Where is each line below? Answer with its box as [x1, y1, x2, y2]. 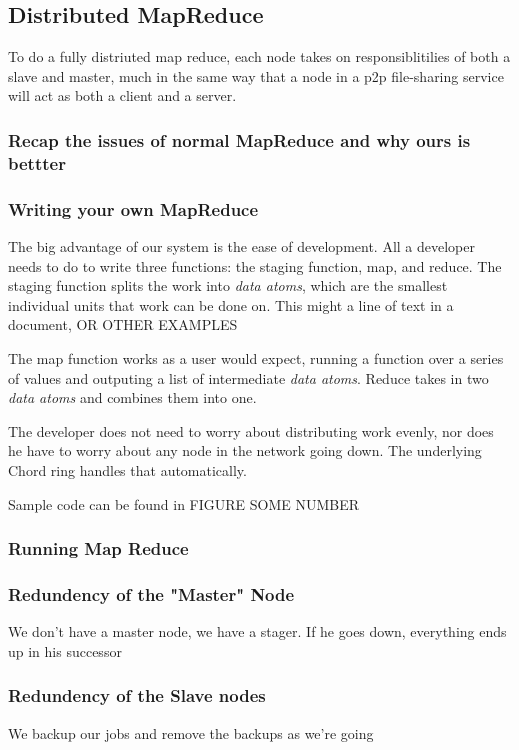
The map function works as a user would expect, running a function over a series [8, 347, 504, 368]
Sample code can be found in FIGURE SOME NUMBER [8, 493, 360, 514]
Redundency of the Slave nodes [8, 683, 266, 708]
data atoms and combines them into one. [8, 387, 257, 408]
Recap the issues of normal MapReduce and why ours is [8, 127, 471, 152]
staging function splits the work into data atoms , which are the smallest [8, 275, 448, 296]
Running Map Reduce [8, 536, 189, 561]
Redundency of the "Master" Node [8, 581, 295, 606]
